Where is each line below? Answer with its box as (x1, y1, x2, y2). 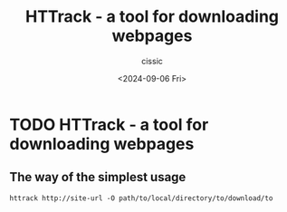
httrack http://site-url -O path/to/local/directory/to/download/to (9, 193, 273, 203)
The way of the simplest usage (9, 169, 187, 185)
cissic (141, 55, 163, 66)
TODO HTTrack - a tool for (9, 114, 209, 135)
